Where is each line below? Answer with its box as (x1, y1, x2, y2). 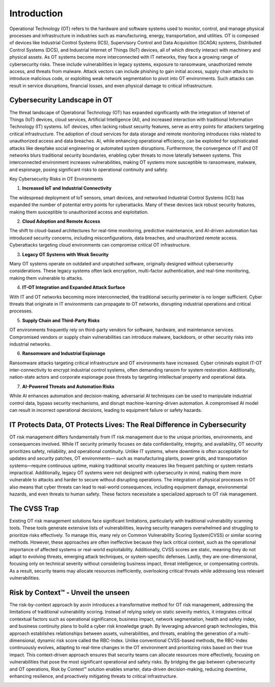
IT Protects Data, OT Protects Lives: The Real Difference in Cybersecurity (9, 420, 246, 429)
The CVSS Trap (9, 504, 59, 513)
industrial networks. (9, 341, 51, 347)
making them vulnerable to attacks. (9, 275, 84, 281)
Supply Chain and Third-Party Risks (22, 317, 100, 324)
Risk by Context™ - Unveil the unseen (9, 588, 130, 597)
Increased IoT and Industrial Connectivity (22, 185, 112, 191)
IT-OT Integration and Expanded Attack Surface (22, 284, 125, 290)
